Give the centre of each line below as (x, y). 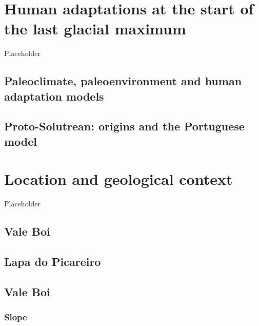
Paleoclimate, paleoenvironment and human (123, 81)
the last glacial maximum (95, 28)
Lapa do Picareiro (53, 262)
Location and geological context (118, 179)
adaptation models (54, 96)
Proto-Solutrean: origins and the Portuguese (124, 126)
